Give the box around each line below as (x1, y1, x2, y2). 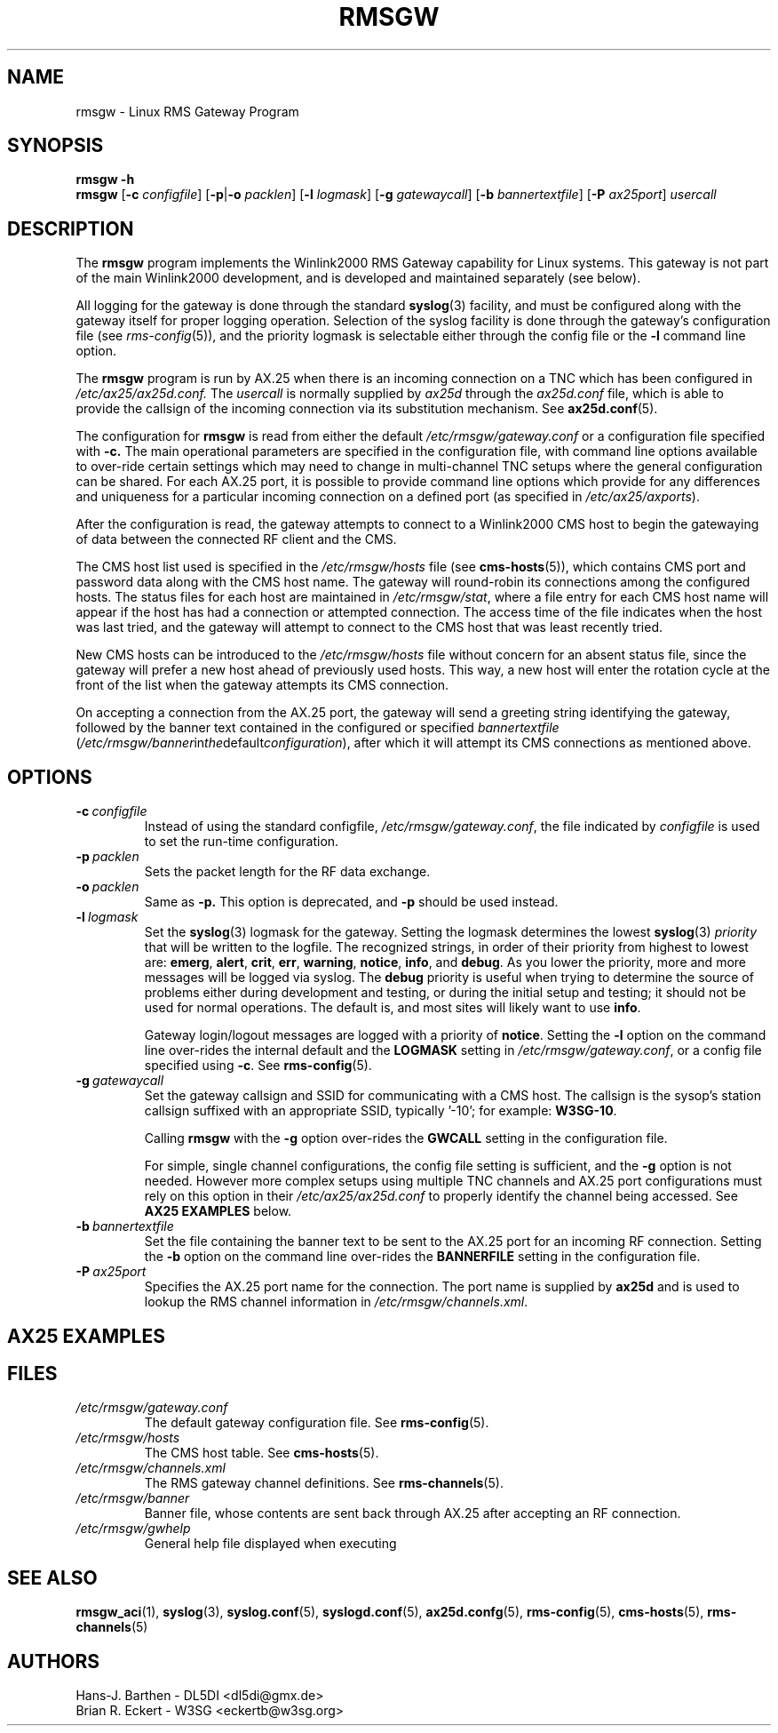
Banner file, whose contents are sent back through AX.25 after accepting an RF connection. (144, 1505, 681, 1521)
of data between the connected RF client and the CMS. (75, 531, 397, 547)
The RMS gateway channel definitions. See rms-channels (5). (144, 1475, 504, 1491)
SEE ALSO (7, 1566, 98, 1589)
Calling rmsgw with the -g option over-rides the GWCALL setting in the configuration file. (144, 1130, 668, 1146)
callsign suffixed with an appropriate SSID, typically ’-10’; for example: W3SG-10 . (144, 1103, 617, 1119)
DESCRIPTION (7, 217, 134, 240)
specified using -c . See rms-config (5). (144, 1058, 372, 1074)
